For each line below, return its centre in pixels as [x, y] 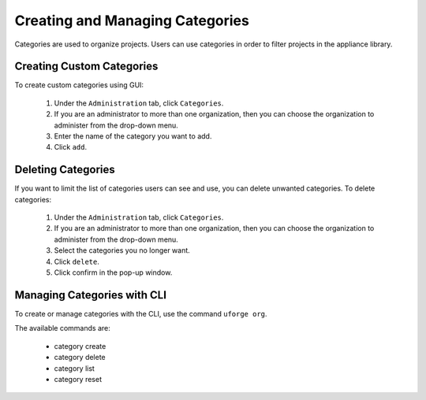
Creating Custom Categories [86, 67]
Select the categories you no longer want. [122, 250]
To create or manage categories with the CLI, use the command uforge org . [141, 313]
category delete [80, 357]
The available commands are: [62, 328]
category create [80, 346]
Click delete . [77, 261]
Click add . [70, 147]
